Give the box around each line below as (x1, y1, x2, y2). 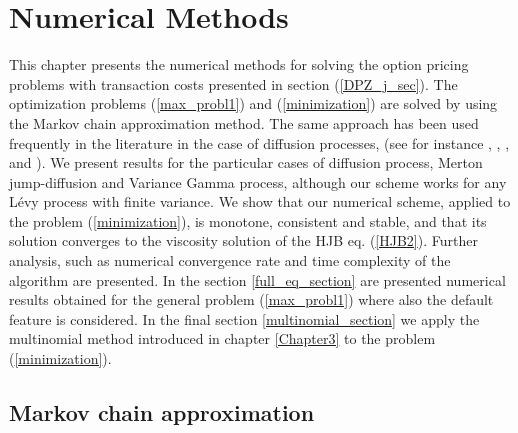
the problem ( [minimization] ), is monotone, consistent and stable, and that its (9, 210, 487, 231)
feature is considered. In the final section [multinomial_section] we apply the (9, 308, 480, 329)
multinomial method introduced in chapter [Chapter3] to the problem (9, 328, 436, 349)
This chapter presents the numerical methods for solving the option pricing (9, 54, 469, 75)
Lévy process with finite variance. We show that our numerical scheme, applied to (9, 191, 511, 212)
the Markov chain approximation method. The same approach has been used (9, 112, 479, 133)
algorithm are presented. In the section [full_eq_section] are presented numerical (9, 269, 506, 290)
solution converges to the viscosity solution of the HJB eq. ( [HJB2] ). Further (9, 230, 478, 251)
